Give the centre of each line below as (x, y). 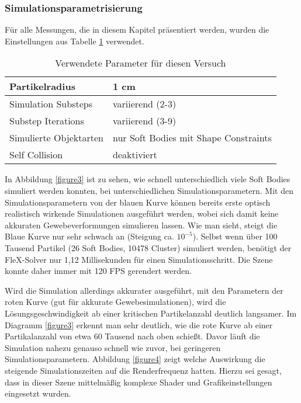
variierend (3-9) (145, 121)
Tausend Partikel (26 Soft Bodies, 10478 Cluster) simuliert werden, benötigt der (148, 247)
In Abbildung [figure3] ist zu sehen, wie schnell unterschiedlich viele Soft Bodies (148, 179)
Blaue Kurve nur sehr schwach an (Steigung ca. (89, 236)
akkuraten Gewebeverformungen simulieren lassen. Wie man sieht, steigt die (141, 225)
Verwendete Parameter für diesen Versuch (141, 63)
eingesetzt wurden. (38, 393)
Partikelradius (42, 86)
